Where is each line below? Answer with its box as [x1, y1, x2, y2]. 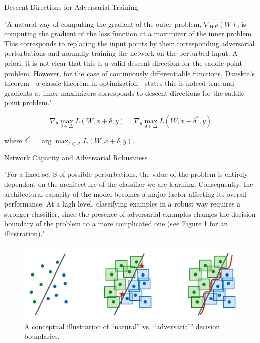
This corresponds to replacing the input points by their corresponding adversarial [4, 38, 255, 48]
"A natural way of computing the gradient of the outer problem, [4, 18, 202, 29]
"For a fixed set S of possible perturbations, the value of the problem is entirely [4, 169, 248, 179]
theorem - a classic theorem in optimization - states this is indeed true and [4, 78, 234, 88]
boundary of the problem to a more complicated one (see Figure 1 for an [4, 218, 228, 229]
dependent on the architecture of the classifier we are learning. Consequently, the [4, 178, 253, 189]
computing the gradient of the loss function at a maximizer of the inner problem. [4, 28, 254, 39]
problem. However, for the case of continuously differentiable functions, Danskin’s [4, 67, 255, 78]
